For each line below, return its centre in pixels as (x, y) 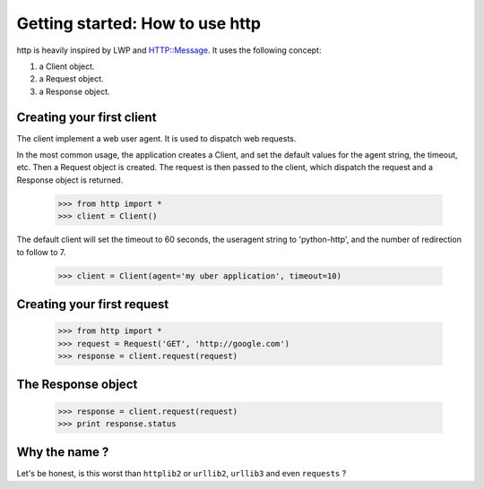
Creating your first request (93, 304)
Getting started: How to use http (139, 23)
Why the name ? (63, 452)
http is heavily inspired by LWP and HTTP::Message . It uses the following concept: (169, 50)
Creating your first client (86, 117)
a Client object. (67, 66)
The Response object (77, 385)
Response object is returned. (70, 180)
